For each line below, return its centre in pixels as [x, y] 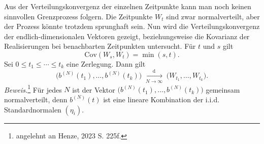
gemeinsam [223, 89]
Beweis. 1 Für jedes [33, 89]
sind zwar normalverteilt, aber [213, 16]
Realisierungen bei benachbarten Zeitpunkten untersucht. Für [100, 46]
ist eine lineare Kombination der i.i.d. [161, 99]
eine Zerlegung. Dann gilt [106, 63]
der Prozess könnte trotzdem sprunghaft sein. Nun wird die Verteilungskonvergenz [132, 26]
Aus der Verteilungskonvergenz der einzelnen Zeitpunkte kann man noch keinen [128, 6]
